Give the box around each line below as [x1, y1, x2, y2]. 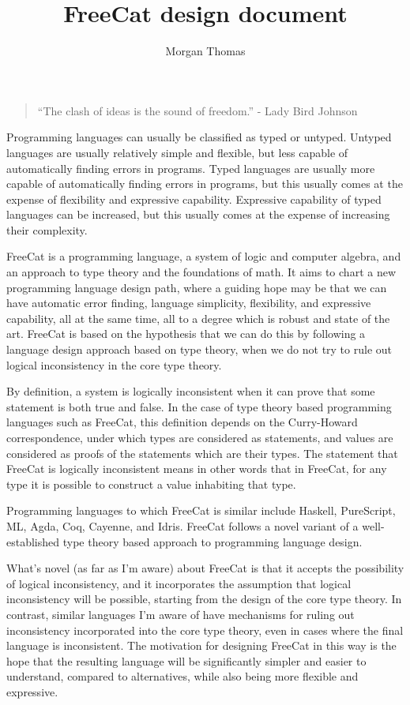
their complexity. [6, 221, 88, 238]
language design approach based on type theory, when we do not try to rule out [6, 341, 392, 358]
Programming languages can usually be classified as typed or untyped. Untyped [6, 129, 392, 145]
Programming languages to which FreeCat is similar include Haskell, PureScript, [6, 502, 396, 519]
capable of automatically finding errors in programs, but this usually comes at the [6, 175, 403, 192]
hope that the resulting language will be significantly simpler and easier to [6, 652, 367, 669]
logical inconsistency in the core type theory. [6, 356, 222, 373]
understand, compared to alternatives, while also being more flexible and [6, 668, 359, 684]
